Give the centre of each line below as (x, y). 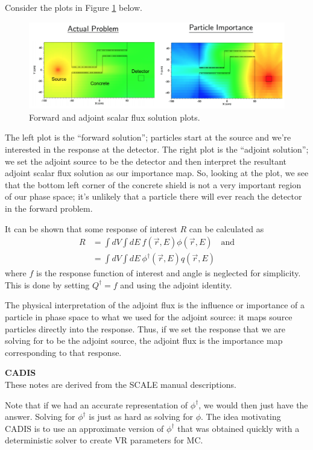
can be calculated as (226, 228)
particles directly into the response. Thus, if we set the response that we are (145, 328)
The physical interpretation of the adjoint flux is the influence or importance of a (155, 305)
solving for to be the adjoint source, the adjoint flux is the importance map (144, 341)
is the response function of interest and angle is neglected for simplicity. (169, 273)
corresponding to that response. (63, 352)
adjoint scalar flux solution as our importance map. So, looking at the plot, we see (157, 173)
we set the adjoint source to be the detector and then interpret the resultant (146, 161)
